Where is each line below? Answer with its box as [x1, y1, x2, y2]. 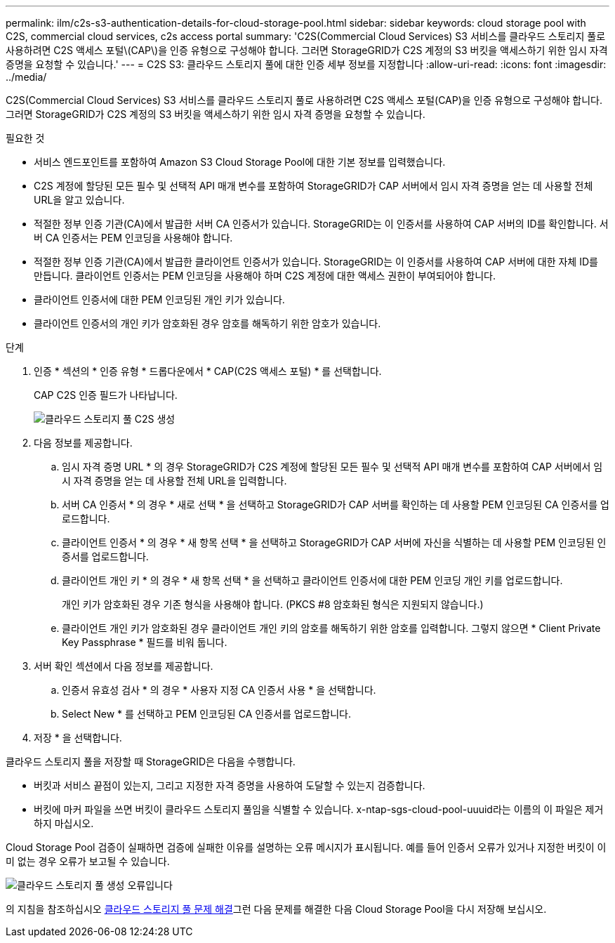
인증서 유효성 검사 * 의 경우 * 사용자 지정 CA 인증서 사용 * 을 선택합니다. [62, 684, 376, 696]
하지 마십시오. [34, 817, 94, 829]
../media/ [6, 71, 47, 83]
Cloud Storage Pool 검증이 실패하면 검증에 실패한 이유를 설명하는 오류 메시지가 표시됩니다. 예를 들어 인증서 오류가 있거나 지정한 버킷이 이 [6, 841, 607, 853]
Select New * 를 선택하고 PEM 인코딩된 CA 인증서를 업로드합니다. [62, 708, 352, 720]
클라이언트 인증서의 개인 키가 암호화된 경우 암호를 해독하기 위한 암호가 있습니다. [34, 317, 381, 329]
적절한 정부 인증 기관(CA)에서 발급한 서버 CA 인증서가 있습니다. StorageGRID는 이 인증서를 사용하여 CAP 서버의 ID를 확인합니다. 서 [34, 218, 609, 230]
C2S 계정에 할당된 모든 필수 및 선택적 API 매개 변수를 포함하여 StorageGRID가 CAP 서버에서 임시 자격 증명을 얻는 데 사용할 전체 [34, 180, 593, 192]
